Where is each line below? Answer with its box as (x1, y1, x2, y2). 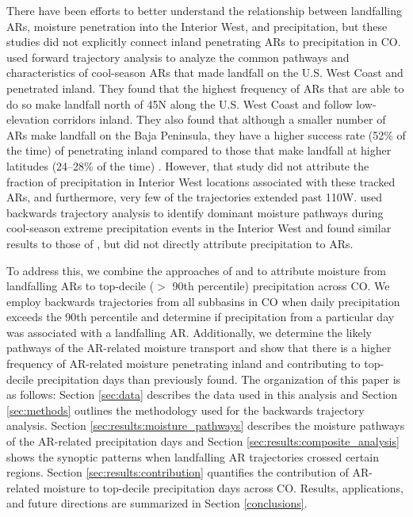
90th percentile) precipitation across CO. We (172, 278, 390, 294)
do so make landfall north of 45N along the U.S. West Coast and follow (6, 95, 353, 112)
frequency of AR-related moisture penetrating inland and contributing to (6, 355, 361, 372)
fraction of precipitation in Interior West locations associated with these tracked (6, 173, 396, 190)
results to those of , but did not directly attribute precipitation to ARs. (6, 235, 354, 251)
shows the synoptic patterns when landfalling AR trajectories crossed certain (6, 448, 379, 465)
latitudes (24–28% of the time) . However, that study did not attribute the (6, 157, 369, 174)
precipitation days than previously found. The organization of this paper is (36, 370, 401, 387)
